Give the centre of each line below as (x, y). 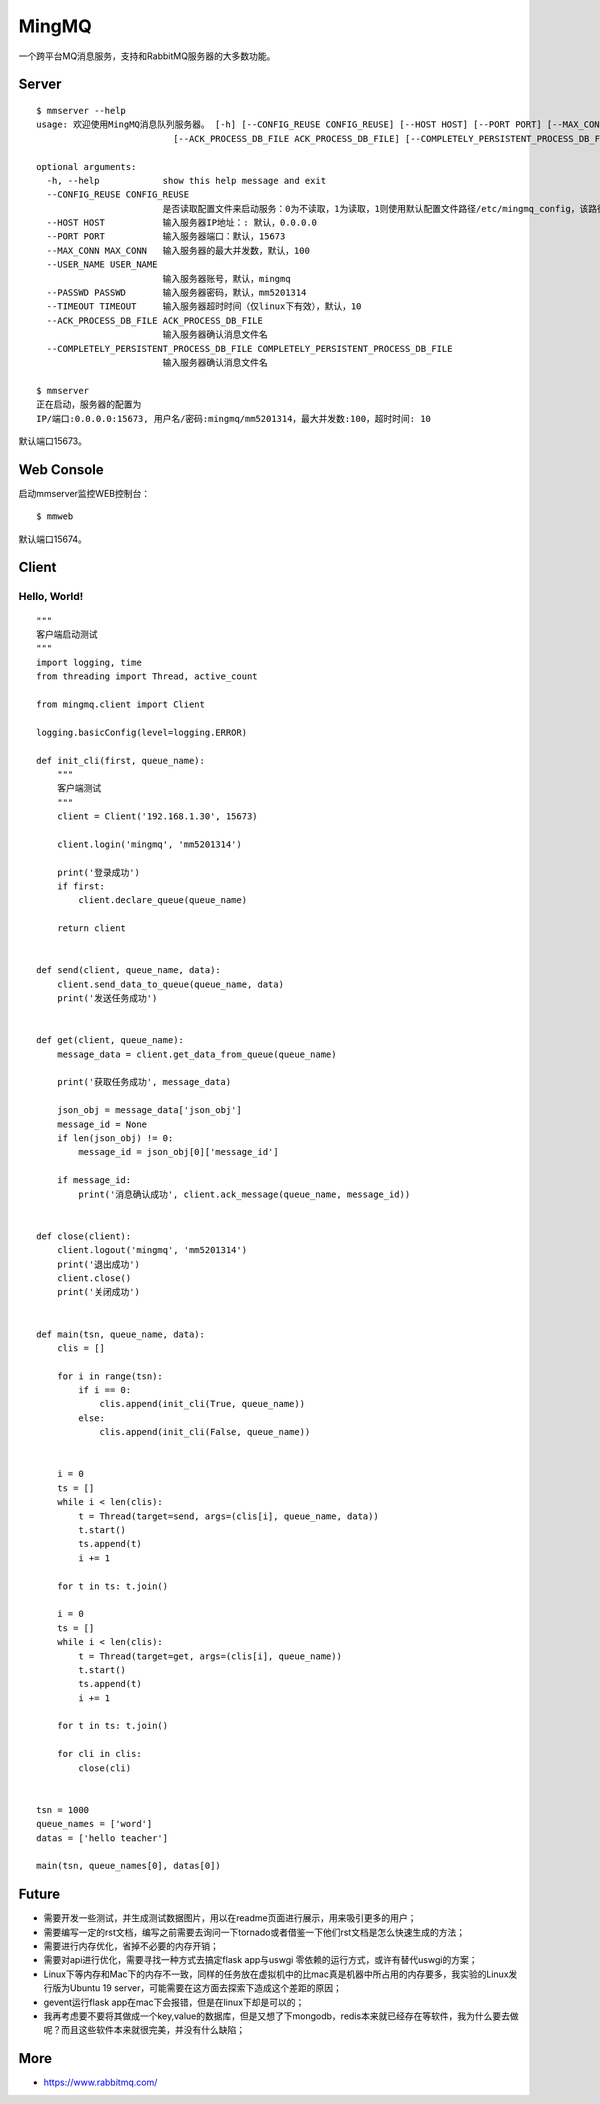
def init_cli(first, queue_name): (120, 760)
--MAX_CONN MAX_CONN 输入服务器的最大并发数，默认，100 (178, 250)
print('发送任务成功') (107, 998)
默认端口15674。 (52, 539)
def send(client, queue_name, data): (129, 970)
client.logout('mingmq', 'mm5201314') (152, 1250)
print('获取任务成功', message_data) (144, 1082)
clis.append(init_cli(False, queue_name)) (205, 1432)
